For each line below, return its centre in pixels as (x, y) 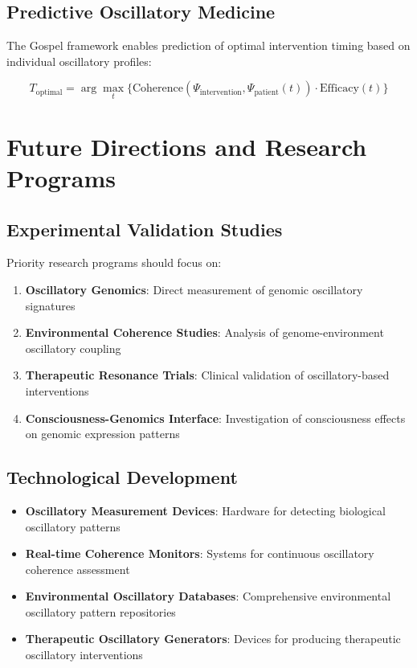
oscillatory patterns (73, 526)
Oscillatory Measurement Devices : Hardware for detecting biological (205, 510)
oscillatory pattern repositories (100, 611)
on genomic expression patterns (102, 434)
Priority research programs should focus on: (114, 262)
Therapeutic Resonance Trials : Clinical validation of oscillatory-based (207, 375)
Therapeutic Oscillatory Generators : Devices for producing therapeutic (213, 639)
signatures (50, 305)
